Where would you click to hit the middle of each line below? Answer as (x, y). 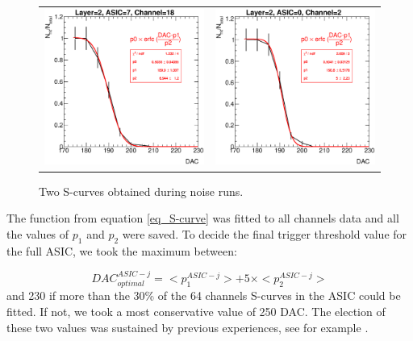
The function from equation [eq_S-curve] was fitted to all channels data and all (203, 218)
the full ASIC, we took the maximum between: (122, 250)
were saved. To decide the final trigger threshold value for (265, 233)
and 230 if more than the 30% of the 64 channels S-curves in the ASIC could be (204, 295)
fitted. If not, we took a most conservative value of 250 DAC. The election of (196, 311)
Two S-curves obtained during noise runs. (141, 191)
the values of (38, 233)
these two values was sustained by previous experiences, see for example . (188, 327)
